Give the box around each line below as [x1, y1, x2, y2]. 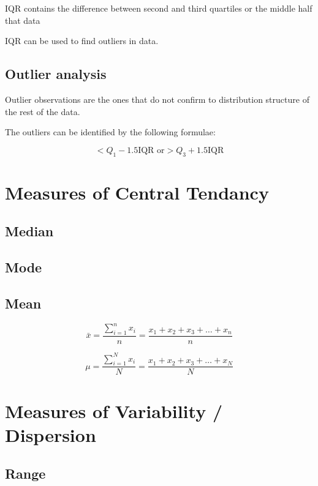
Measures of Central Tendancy [5, 179, 269, 204]
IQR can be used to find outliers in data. [5, 34, 159, 47]
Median [5, 222, 54, 241]
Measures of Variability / [5, 398, 222, 423]
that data [5, 13, 40, 26]
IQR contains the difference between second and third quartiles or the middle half [5, 2, 312, 14]
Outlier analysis [5, 64, 107, 83]
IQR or [138, 146, 165, 155]
